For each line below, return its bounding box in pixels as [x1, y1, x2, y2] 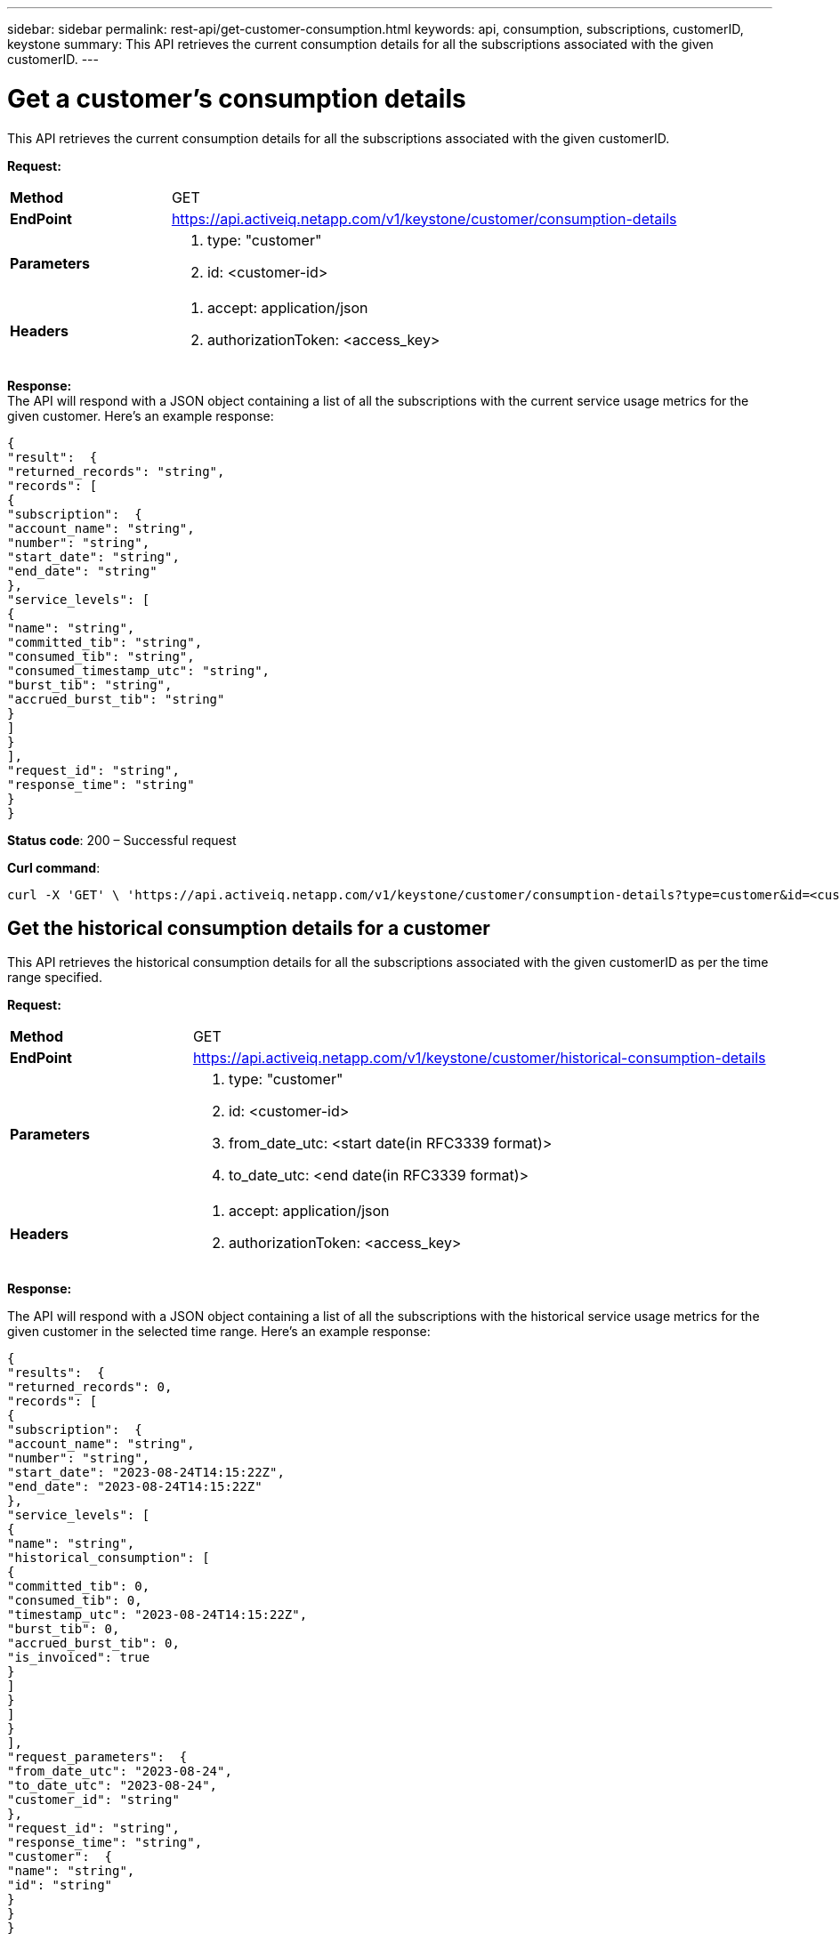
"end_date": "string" [7, 563, 157, 578]
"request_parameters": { [7, 1750, 188, 1765]
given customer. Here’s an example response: [7, 407, 274, 423]
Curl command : [7, 859, 101, 875]
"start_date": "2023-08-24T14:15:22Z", [7, 1465, 285, 1480]
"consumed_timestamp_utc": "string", [7, 663, 271, 678]
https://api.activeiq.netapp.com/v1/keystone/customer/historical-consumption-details [192, 1049, 766, 1067]
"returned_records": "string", [7, 463, 225, 479]
